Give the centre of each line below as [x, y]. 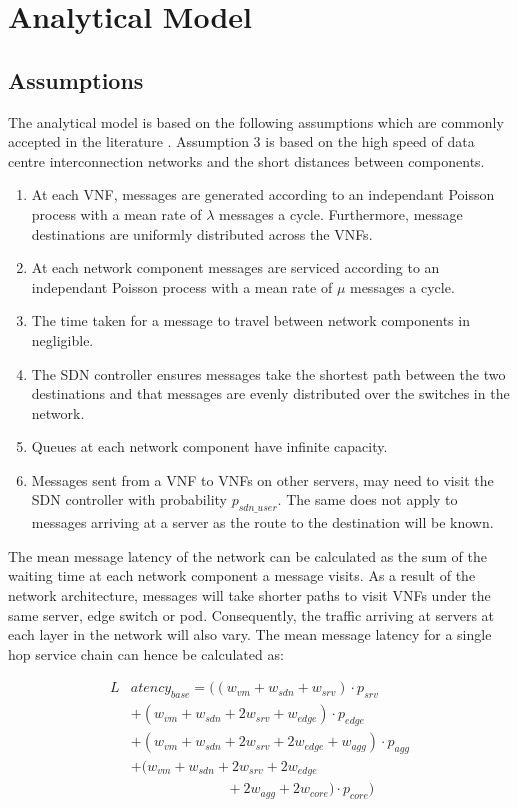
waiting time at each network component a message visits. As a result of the [242, 575]
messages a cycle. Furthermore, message [341, 213]
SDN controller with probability [129, 499]
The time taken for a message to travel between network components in [250, 320]
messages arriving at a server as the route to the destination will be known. [262, 522]
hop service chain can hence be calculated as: [146, 653]
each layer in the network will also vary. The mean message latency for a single [250, 634]
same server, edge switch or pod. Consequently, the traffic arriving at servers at [251, 614]
